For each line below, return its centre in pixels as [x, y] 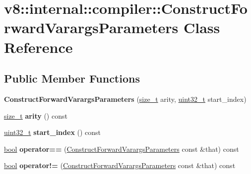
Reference [38, 47]
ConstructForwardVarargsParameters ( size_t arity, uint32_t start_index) [125, 99]
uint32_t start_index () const [53, 132]
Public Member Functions [72, 78]
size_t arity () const [36, 115]
